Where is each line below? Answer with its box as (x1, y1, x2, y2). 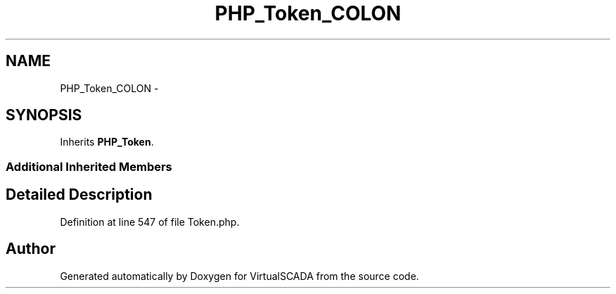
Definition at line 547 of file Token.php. (60, 215, 240, 228)
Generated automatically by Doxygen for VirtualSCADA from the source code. (60, 269, 419, 282)
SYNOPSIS (6, 106, 82, 124)
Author (6, 240, 56, 258)
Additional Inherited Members (6, 159, 172, 174)
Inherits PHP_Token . (60, 136, 154, 148)
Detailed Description (6, 186, 153, 204)
